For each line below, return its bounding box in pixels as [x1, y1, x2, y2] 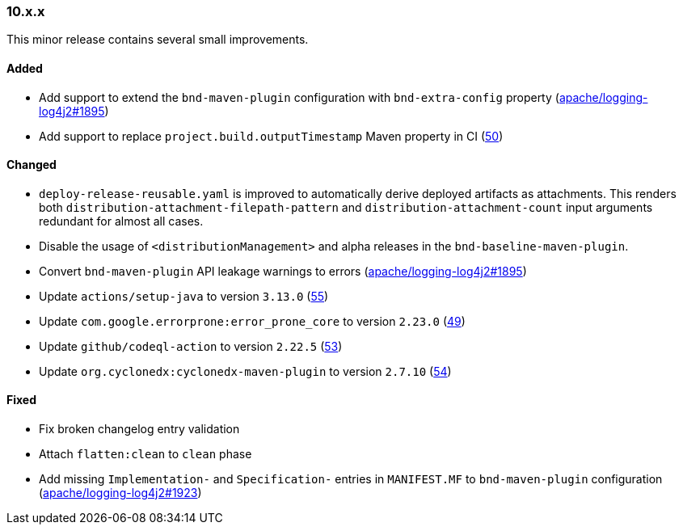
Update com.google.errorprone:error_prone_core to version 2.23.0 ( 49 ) [39, 314, 466, 328]
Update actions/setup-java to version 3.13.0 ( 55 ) [39, 289, 329, 303]
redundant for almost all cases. [39, 213, 204, 228]
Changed [6, 158, 57, 172]
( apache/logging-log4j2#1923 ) [39, 486, 202, 500]
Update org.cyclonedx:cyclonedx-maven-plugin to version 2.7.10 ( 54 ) [39, 364, 452, 378]
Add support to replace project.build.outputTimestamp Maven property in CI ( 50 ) [39, 129, 504, 143]
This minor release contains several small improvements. [6, 32, 309, 47]
